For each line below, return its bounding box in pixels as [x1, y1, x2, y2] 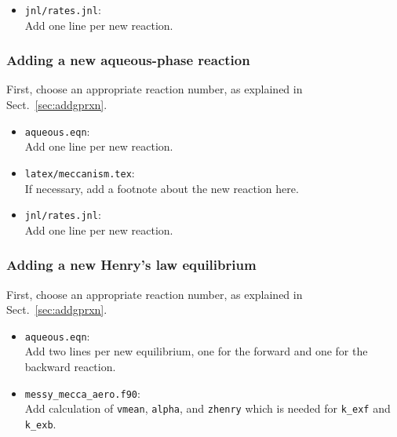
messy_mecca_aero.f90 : [24, 384, 140, 401]
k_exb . [24, 415, 56, 432]
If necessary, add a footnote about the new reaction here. [24, 180, 299, 196]
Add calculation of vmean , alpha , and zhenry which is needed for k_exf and [24, 400, 391, 417]
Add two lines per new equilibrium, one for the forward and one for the [24, 343, 368, 359]
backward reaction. [24, 359, 116, 375]
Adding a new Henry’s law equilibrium [6, 255, 257, 275]
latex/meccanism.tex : [24, 164, 135, 180]
